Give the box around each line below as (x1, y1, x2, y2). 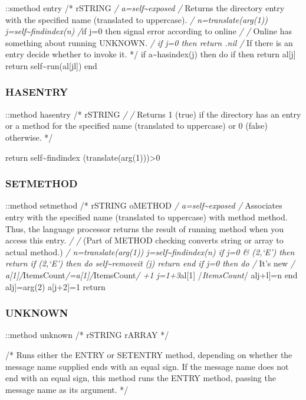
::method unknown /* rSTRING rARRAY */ (5, 329, 169, 341)
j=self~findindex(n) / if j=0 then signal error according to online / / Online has (5, 25, 292, 37)
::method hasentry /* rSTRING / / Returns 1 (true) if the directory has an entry (5, 108, 301, 120)
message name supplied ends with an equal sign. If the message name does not (5, 360, 289, 372)
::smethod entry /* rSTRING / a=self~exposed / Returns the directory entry (5, 2, 285, 14)
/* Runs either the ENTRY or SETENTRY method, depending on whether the (5, 348, 292, 360)
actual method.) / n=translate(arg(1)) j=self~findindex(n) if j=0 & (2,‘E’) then (5, 245, 295, 258)
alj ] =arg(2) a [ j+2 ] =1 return (5, 280, 106, 292)
